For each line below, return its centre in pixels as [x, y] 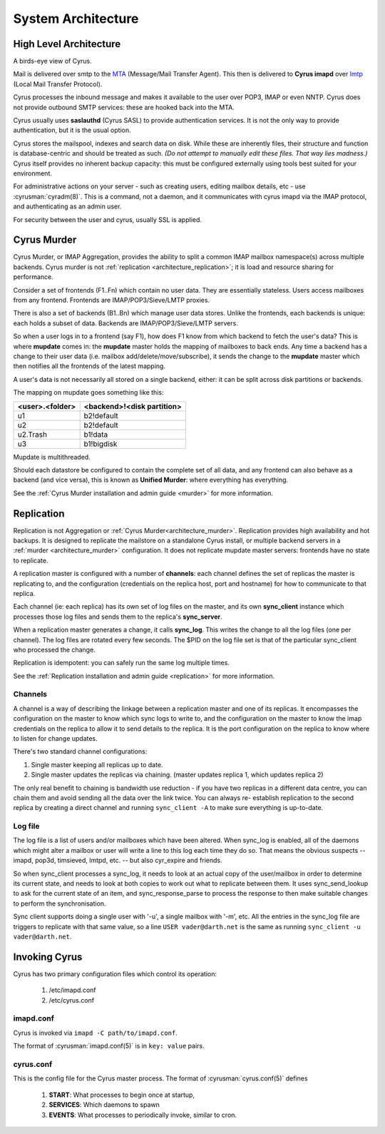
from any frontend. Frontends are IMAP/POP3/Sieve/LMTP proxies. [112, 300]
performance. [33, 277]
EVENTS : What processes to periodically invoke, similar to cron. [143, 1115]
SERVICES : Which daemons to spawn [104, 1105]
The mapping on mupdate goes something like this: [88, 393]
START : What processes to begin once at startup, [122, 1095]
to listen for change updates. [55, 738]
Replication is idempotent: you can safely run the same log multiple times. [121, 663]
